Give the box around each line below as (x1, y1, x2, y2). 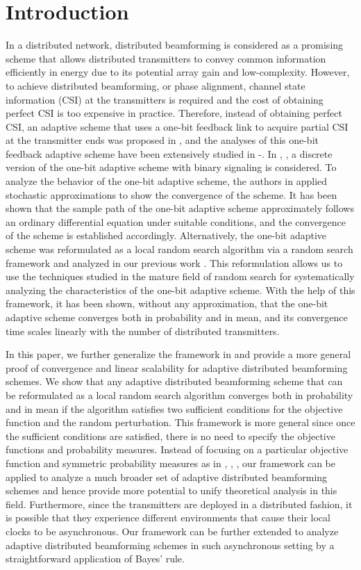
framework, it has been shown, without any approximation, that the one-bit (6, 296, 328, 311)
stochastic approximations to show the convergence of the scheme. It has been (6, 187, 337, 202)
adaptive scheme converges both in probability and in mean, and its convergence (6, 310, 348, 324)
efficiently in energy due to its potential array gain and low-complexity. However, (6, 65, 350, 79)
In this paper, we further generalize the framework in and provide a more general (6, 347, 351, 361)
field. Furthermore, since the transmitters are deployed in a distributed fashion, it (6, 496, 353, 511)
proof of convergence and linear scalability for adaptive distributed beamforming (6, 360, 348, 375)
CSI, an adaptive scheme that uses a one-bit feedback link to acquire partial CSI (6, 119, 349, 133)
